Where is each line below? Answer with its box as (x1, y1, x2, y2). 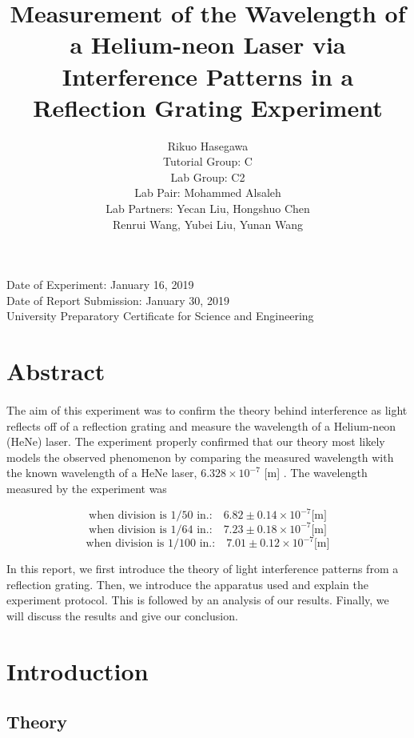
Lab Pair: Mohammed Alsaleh (134, 184, 281, 201)
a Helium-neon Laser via (70, 28, 346, 61)
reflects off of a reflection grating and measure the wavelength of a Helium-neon (6, 417, 396, 434)
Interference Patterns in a (62, 59, 354, 92)
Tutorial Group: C (163, 153, 253, 170)
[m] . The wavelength (264, 464, 368, 481)
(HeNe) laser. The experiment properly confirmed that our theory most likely (6, 433, 385, 450)
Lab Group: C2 (170, 168, 245, 185)
